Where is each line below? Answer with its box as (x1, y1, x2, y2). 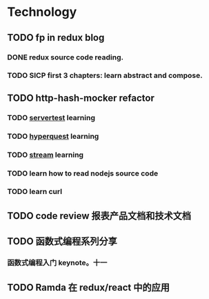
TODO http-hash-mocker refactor (7, 92, 155, 104)
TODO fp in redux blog (7, 32, 105, 44)
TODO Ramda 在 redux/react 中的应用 (7, 281, 170, 293)
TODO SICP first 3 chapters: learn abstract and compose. (7, 70, 203, 80)
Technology (7, 4, 77, 20)
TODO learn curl (7, 187, 63, 197)
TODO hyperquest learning (7, 131, 99, 141)
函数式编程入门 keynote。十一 (7, 258, 108, 268)
